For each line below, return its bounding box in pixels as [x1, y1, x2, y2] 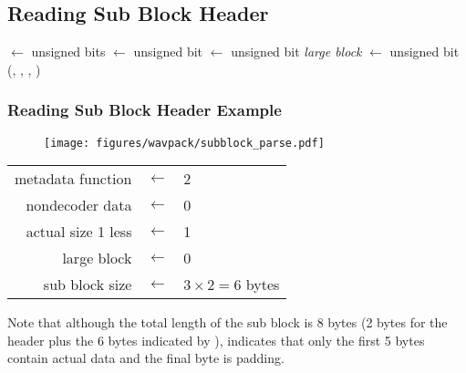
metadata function [15, 168, 132, 190]
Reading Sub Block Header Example [7, 98, 282, 121]
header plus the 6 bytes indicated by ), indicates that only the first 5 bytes [7, 330, 425, 349]
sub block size [43, 274, 132, 295]
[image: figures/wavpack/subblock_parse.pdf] [44, 136, 325, 150]
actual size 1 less [26, 221, 132, 243]
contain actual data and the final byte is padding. [7, 348, 285, 368]
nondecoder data [26, 194, 132, 216]
